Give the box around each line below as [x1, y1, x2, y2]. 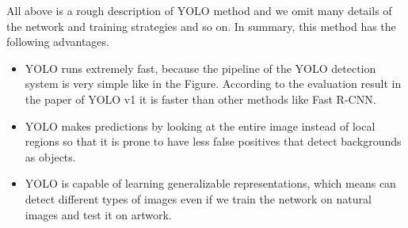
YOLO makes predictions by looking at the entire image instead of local [25, 117, 376, 134]
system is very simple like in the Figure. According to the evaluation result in [25, 75, 402, 92]
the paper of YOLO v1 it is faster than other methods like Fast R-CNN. [25, 90, 376, 107]
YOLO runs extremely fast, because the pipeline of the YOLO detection [25, 59, 376, 76]
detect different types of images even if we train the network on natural [25, 190, 372, 207]
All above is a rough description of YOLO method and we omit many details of [6, 2, 392, 18]
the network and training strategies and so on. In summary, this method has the [6, 17, 396, 34]
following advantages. [6, 33, 109, 50]
